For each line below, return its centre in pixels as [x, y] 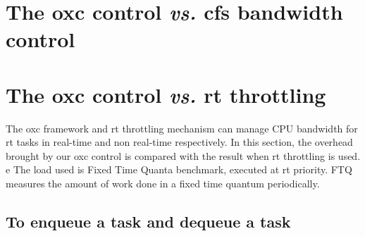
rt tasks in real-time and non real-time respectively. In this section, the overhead [179, 142]
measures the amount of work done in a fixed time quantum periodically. [163, 184]
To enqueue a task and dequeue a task [148, 222]
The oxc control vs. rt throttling [166, 94]
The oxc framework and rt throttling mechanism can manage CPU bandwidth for [182, 128]
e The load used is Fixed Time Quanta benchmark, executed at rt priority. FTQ [179, 169]
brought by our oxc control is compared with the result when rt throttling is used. [183, 155]
